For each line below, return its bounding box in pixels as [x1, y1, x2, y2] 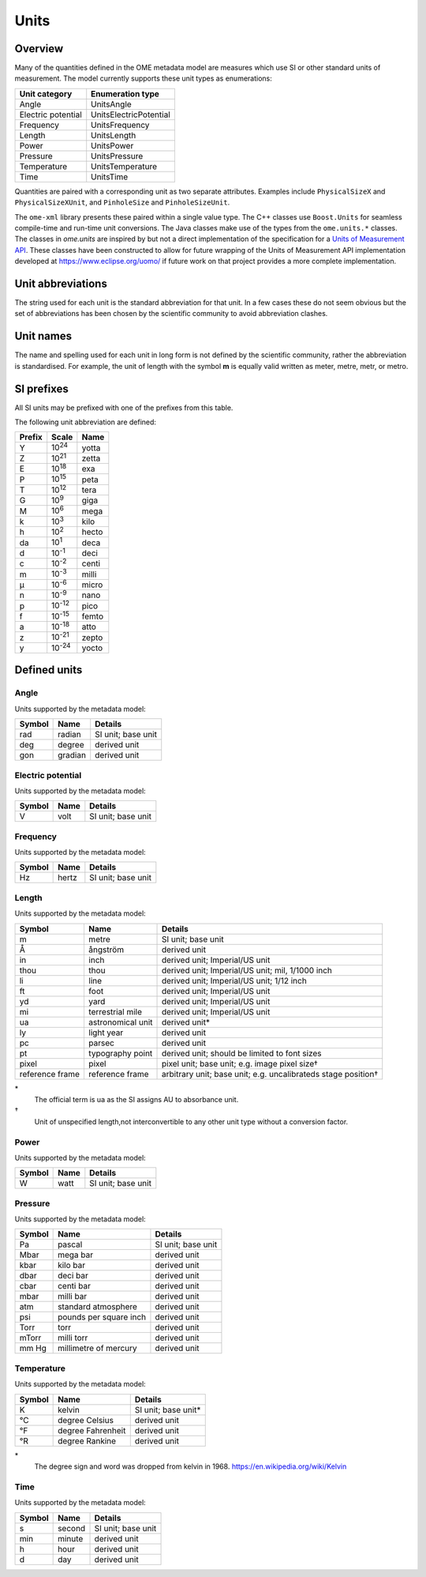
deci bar [58, 1270, 88, 1282]
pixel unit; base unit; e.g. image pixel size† [161, 1058, 319, 1069]
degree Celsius [58, 1414, 114, 1425]
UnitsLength [91, 130, 136, 141]
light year [88, 1027, 124, 1038]
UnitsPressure [91, 150, 144, 161]
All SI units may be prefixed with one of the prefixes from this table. [14, 403, 234, 412]
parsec [88, 1037, 114, 1048]
